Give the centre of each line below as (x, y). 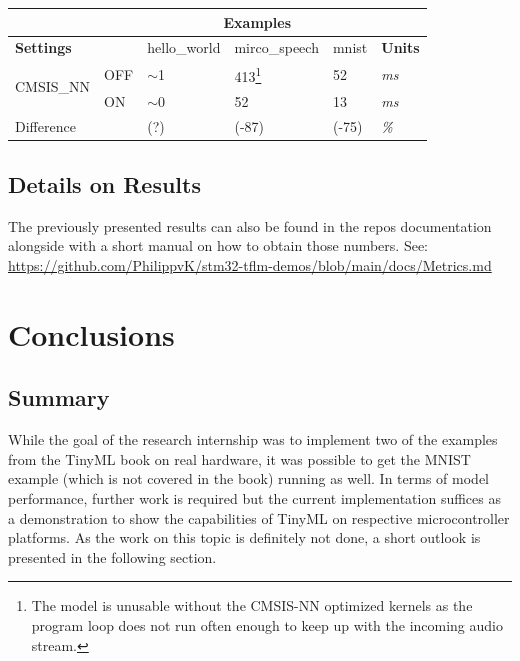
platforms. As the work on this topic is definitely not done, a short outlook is (244, 537)
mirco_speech (276, 47)
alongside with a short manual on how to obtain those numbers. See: (218, 245)
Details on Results (104, 184)
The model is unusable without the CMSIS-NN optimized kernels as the (252, 605)
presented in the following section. (112, 556)
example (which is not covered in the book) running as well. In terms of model (248, 478)
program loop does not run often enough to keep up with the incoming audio (267, 624)
